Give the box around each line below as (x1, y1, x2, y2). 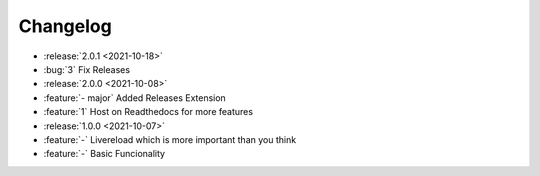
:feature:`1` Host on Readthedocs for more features (43, 106, 254, 118)
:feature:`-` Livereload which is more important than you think (43, 133, 297, 145)
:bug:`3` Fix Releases (43, 63, 130, 75)
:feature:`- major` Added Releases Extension (43, 91, 227, 104)
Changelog (18, 15, 112, 37)
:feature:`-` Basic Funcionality (43, 148, 165, 160)
